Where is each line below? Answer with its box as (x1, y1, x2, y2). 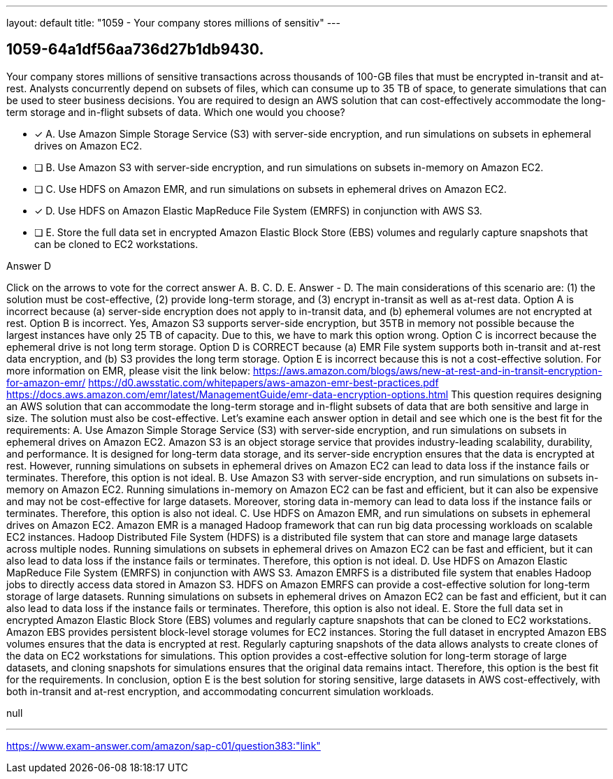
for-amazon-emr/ (6, 376, 86, 388)
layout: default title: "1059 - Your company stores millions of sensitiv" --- (6, 17, 340, 29)
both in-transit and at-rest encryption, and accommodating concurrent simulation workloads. (6, 685, 434, 697)
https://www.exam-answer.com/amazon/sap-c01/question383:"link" (6, 739, 321, 752)
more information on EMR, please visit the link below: (6, 364, 251, 377)
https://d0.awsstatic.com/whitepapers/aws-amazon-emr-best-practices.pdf (88, 376, 439, 388)
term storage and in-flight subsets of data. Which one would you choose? (6, 105, 345, 118)
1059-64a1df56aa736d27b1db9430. (6, 41, 264, 59)
